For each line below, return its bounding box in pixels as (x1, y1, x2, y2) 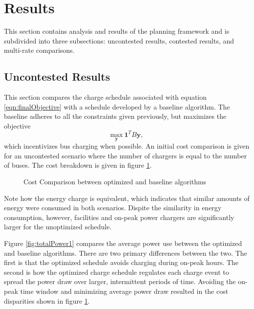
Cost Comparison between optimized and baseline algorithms (23, 176, 207, 186)
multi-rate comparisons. (4, 45, 75, 55)
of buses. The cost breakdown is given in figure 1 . (4, 160, 152, 170)
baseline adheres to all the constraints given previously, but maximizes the (4, 111, 227, 121)
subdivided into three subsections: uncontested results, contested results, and (4, 35, 234, 45)
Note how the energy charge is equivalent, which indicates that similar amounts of (4, 193, 250, 203)
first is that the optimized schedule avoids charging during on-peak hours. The (4, 257, 239, 267)
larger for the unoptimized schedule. (4, 221, 112, 232)
